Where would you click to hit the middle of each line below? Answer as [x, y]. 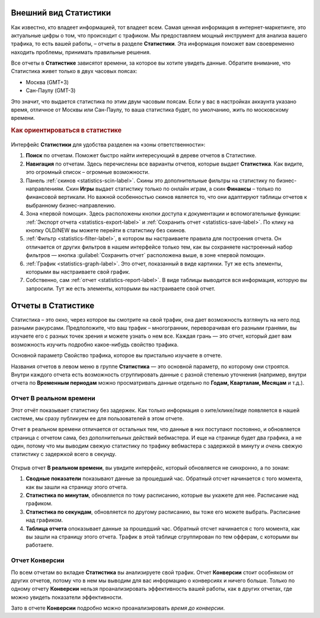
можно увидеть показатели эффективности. [67, 597]
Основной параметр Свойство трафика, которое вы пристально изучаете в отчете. [116, 356]
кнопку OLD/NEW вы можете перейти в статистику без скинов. [106, 230]
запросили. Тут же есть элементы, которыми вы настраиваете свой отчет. [121, 289]
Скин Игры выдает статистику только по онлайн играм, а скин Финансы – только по [174, 189]
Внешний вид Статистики [61, 13]
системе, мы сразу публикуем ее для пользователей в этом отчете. [97, 418]
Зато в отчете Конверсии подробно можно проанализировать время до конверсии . [118, 608]
